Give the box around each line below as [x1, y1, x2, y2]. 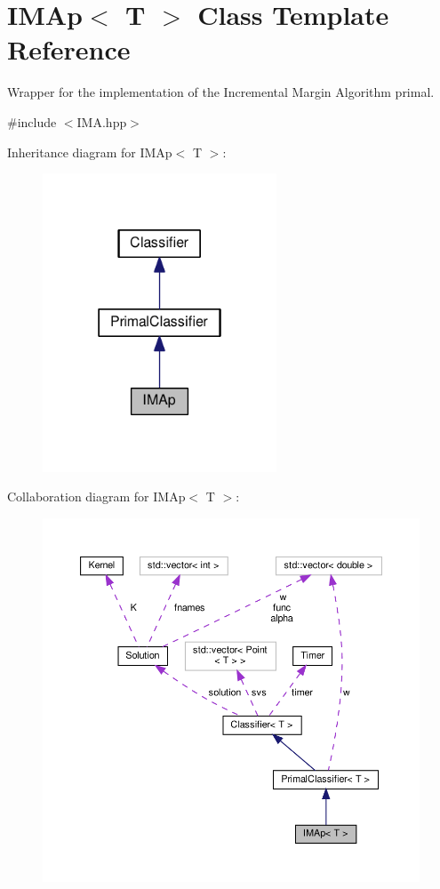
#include [7, 112, 57, 131]
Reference [7, 31, 131, 68]
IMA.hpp [76, 112, 127, 131]
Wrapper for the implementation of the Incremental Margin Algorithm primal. [7, 83, 435, 101]
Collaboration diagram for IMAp [7, 487, 186, 506]
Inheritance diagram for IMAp [7, 142, 172, 161]
